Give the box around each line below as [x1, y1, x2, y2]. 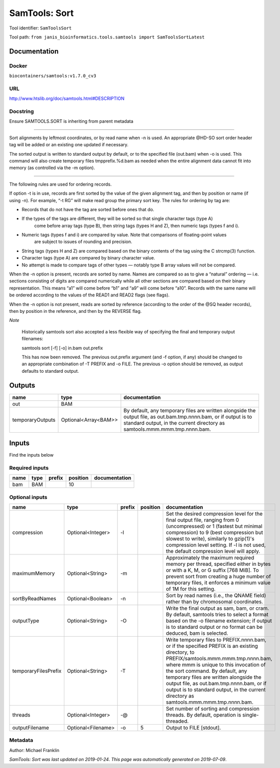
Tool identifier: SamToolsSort [9, 25, 72, 31]
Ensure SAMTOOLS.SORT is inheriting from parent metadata [9, 118, 134, 124]
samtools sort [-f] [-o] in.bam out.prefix [21, 345, 103, 351]
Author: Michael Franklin [9, 747, 60, 753]
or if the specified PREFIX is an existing [166, 643, 258, 650]
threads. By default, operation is [166, 712, 242, 719]
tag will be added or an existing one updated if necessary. [9, 142, 129, 148]
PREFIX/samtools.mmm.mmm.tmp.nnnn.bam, [166, 655, 273, 662]
